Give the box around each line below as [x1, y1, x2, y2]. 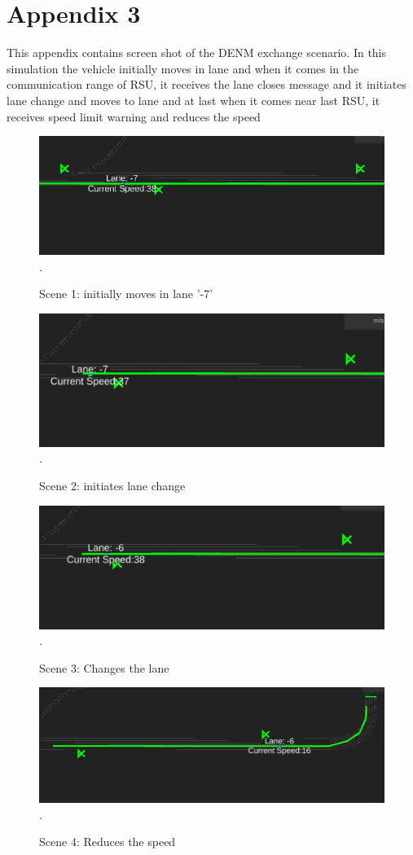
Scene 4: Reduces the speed [39, 833, 176, 850]
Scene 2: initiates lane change [39, 476, 186, 493]
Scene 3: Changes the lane [39, 659, 169, 676]
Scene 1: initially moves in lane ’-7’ [39, 285, 213, 302]
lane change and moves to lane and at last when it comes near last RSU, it [7, 91, 380, 108]
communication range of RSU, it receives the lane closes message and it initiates [7, 76, 407, 93]
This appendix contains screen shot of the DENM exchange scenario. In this [7, 44, 387, 61]
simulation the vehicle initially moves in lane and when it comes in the [7, 59, 359, 77]
